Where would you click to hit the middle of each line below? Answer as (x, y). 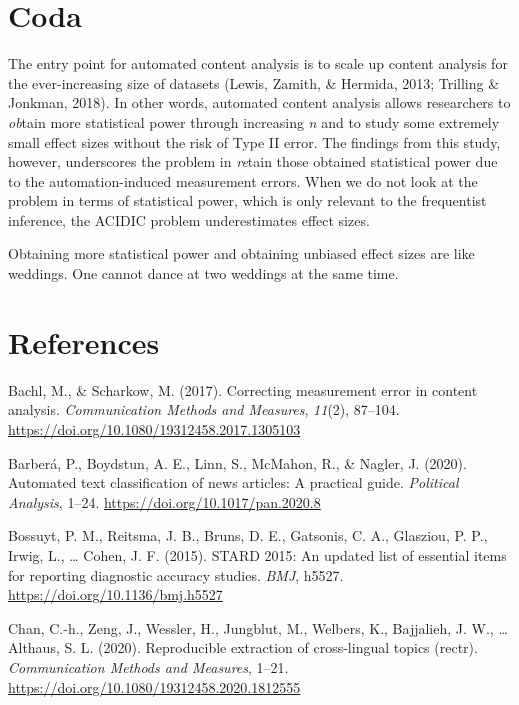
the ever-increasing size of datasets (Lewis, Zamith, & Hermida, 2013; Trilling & (254, 82)
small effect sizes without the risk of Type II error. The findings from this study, (254, 141)
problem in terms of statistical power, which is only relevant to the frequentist (247, 200)
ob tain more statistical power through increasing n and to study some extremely (254, 121)
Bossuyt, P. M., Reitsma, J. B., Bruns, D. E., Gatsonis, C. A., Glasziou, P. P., (248, 535)
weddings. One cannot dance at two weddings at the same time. (203, 273)
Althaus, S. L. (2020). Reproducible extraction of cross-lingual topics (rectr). (243, 647)
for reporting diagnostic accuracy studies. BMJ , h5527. (176, 574)
